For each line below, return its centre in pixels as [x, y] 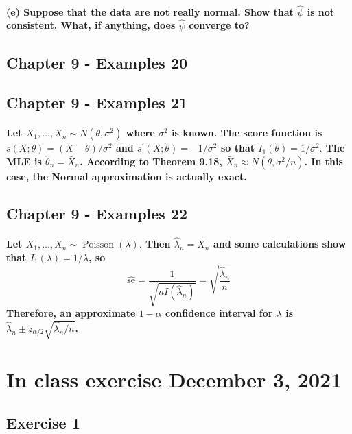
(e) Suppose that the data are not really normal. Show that [150, 11]
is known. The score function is [247, 133]
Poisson [98, 245]
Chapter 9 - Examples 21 [97, 103]
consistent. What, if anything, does [91, 25]
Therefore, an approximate [71, 313]
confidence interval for [219, 313]
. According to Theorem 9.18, [151, 161]
